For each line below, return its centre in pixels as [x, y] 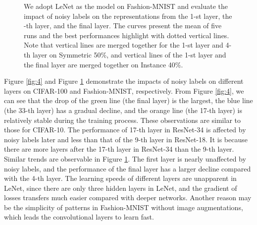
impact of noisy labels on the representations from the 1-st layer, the [128, 16]
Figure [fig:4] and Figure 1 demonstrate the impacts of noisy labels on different [124, 81]
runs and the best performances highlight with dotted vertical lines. [127, 35]
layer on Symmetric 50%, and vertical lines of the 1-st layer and [129, 54]
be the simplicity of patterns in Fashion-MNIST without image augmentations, [124, 207]
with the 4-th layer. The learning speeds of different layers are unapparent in [120, 178]
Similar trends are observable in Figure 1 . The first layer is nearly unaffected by [125, 158]
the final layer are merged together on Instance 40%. [103, 64]
